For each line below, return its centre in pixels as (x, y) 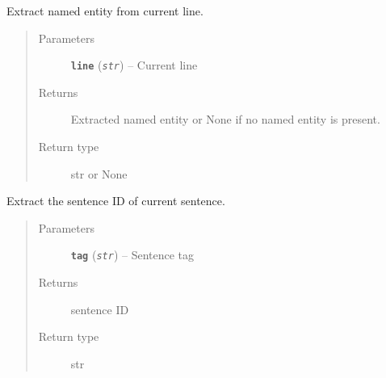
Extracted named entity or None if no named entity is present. (225, 119)
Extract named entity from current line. (105, 10)
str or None (99, 173)
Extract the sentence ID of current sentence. (116, 201)
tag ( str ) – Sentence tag (132, 255)
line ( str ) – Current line (134, 65)
